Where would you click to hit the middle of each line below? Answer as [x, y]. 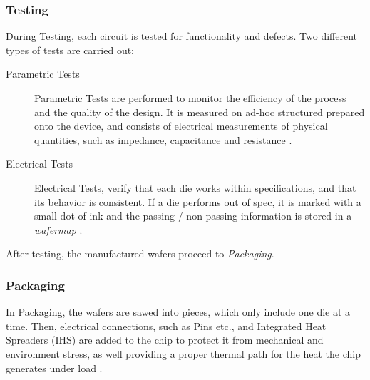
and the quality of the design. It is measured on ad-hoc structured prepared [200, 112]
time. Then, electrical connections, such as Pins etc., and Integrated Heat [166, 325]
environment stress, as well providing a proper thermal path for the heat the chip [183, 353]
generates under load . [54, 368]
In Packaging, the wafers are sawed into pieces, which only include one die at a [178, 312]
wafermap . [58, 229]
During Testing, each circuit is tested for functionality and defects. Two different [181, 36]
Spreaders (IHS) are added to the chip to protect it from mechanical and [165, 340]
